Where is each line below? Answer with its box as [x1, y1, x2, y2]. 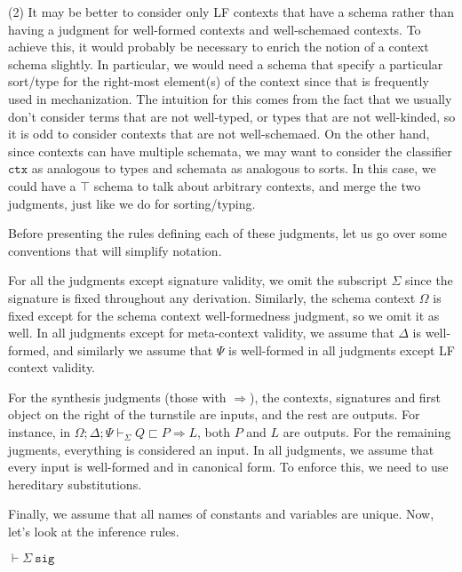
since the [405, 271, 453, 290]
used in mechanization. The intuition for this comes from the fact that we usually [8, 89, 452, 107]
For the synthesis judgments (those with [8, 387, 227, 406]
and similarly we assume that [52, 340, 213, 359]
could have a [8, 176, 76, 195]
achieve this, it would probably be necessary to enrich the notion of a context [8, 37, 429, 56]
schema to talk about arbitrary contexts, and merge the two [93, 176, 421, 195]
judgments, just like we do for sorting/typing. [8, 194, 256, 212]
